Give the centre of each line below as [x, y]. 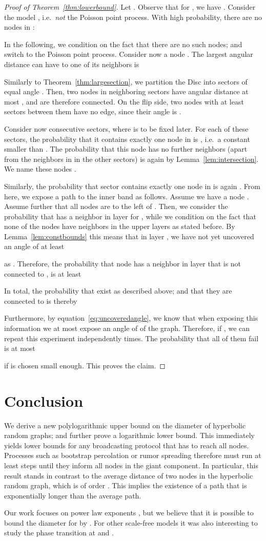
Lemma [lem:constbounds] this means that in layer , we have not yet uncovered [129, 236]
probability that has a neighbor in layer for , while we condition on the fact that [130, 216]
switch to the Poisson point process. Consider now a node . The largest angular [129, 54]
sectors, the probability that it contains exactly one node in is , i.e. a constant [127, 139]
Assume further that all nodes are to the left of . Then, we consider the [116, 206]
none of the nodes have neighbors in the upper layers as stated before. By [120, 226]
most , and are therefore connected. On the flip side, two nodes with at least [124, 101]
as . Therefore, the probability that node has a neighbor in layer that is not [123, 264]
